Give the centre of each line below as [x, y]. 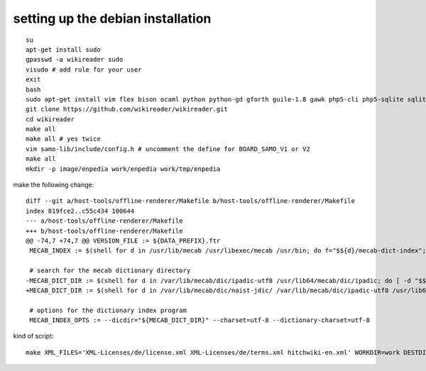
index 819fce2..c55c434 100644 [80, 211]
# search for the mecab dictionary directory [110, 271]
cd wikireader [50, 119]
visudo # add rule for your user [84, 70]
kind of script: [33, 336]
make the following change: [54, 185]
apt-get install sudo [63, 49]
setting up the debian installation [112, 18]
